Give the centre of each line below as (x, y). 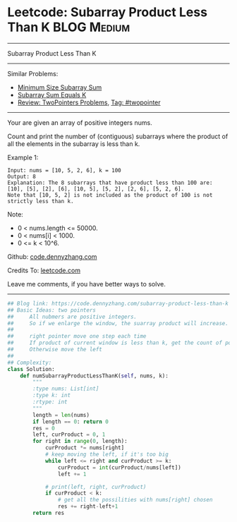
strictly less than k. (41, 201)
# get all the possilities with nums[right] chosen (135, 500)
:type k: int (52, 396)
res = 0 (44, 428)
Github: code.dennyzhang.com (52, 256)
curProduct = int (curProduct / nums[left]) (119, 467)
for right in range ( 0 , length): (80, 442)
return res (49, 513)
